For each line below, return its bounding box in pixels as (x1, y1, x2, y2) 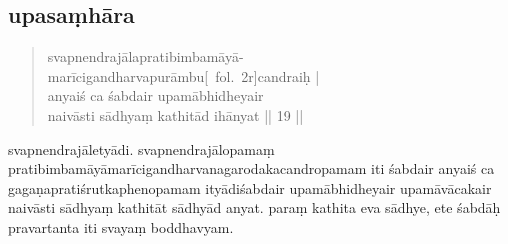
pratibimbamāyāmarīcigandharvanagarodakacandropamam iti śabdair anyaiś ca (8, 158, 495, 179)
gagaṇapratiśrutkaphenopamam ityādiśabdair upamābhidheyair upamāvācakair (8, 177, 492, 198)
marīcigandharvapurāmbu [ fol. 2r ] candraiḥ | (47, 65, 320, 86)
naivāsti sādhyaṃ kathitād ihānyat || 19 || (47, 104, 304, 125)
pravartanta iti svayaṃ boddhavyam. (8, 216, 234, 237)
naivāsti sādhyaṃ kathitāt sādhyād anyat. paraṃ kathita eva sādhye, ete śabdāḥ (8, 197, 501, 218)
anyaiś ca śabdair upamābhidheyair (47, 85, 264, 106)
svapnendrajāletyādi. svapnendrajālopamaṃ (8, 138, 275, 159)
